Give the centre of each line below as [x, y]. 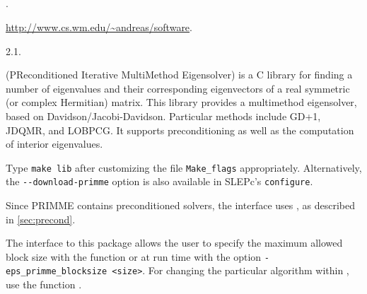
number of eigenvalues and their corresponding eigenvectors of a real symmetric [178, 88]
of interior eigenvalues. [54, 144]
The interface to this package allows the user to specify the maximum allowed [174, 243]
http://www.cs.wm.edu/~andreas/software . [99, 27]
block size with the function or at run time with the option [134, 256]
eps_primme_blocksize [57, 272]
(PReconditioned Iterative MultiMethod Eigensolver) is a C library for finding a [179, 75]
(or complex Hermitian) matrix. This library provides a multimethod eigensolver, [181, 102]
